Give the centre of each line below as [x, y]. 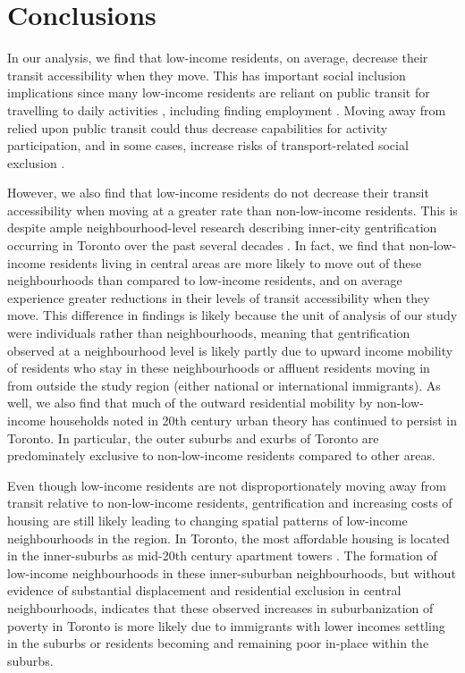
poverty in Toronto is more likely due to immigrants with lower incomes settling [226, 625]
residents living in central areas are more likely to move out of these [236, 262]
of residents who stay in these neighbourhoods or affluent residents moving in [219, 368]
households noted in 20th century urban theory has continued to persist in [254, 420]
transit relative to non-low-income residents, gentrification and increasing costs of [230, 503]
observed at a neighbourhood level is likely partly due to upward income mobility [230, 350]
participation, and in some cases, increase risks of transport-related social [208, 145]
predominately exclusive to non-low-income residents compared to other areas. [221, 455]
